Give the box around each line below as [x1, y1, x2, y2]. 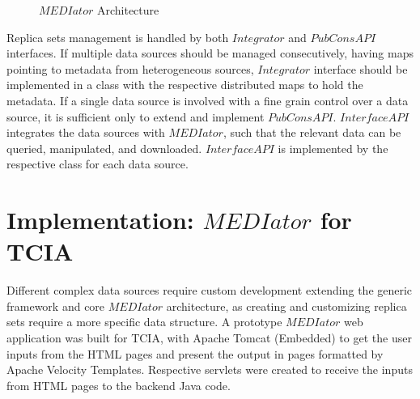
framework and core [6, 297, 105, 314]
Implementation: [6, 203, 194, 236]
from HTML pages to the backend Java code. [6, 376, 231, 393]
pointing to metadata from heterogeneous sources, [6, 60, 254, 77]
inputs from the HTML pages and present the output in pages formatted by [6, 345, 384, 362]
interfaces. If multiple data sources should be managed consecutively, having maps [6, 45, 414, 62]
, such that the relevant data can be [223, 124, 401, 141]
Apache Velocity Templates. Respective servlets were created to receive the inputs [6, 361, 413, 378]
